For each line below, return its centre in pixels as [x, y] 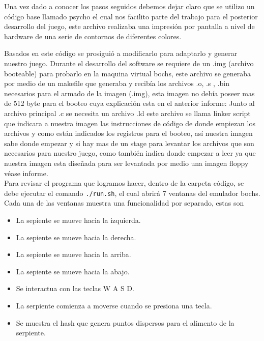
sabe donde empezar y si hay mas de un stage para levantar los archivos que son [129, 143]
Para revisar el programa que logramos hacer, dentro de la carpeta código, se [124, 183]
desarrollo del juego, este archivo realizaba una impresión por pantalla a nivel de [129, 26]
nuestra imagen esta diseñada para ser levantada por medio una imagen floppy [126, 163]
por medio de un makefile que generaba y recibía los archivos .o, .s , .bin [117, 83]
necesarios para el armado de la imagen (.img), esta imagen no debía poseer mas [129, 93]
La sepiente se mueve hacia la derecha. [76, 237]
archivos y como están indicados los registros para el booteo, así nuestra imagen [128, 133]
